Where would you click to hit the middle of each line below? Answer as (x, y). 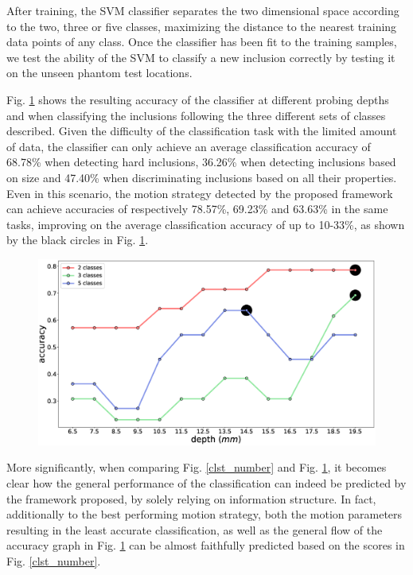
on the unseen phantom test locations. (99, 73)
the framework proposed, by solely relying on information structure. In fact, (191, 498)
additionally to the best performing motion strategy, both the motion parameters (205, 514)
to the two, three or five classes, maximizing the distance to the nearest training (202, 26)
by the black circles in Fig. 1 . (78, 240)
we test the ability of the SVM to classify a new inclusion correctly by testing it (201, 57)
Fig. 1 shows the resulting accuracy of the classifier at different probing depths (198, 99)
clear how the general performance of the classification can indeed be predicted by (206, 483)
